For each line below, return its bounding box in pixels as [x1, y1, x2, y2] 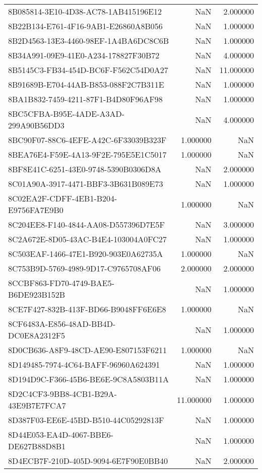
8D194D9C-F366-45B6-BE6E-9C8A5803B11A [8, 373, 169, 385]
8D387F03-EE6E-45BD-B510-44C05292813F [8, 414, 164, 426]
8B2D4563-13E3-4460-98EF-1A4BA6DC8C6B [8, 35, 169, 46]
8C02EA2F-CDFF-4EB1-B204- [8, 192, 117, 204]
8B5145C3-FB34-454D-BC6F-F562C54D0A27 [8, 64, 168, 76]
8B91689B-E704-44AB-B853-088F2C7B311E [8, 79, 164, 90]
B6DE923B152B [8, 289, 65, 300]
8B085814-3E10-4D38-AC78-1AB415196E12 [8, 6, 162, 17]
